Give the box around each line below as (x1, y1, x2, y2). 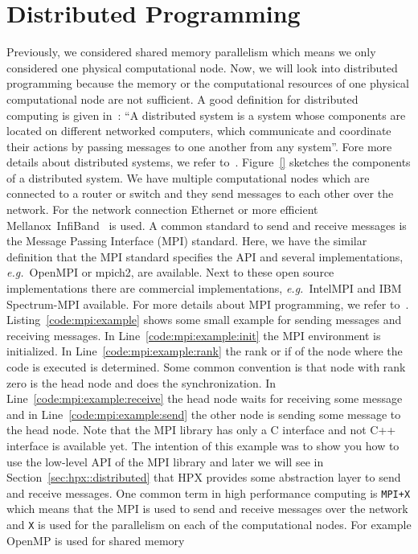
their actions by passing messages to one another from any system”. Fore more (6, 137, 392, 154)
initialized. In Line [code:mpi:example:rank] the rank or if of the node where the (6, 343, 403, 359)
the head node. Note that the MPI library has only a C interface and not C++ (6, 421, 396, 438)
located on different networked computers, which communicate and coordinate (6, 122, 391, 139)
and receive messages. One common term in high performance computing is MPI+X (6, 484, 411, 501)
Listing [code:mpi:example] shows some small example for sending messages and (6, 311, 402, 328)
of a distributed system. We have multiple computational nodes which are (6, 169, 370, 186)
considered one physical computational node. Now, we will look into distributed (6, 59, 398, 76)
